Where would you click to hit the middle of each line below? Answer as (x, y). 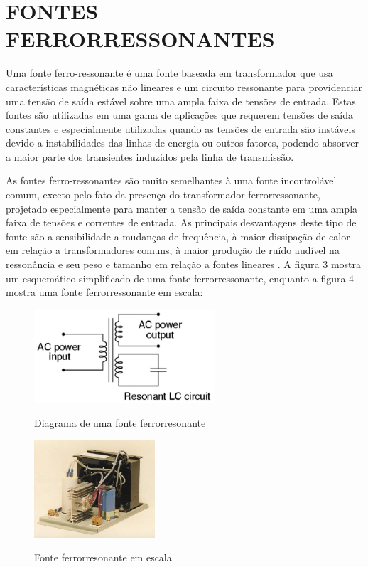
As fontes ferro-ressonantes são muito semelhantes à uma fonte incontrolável (171, 180)
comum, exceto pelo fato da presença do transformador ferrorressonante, (163, 195)
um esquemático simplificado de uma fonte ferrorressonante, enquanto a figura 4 (180, 278)
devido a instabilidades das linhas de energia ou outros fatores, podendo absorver (182, 143)
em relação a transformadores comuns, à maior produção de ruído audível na (173, 250)
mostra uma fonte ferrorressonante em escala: (104, 292)
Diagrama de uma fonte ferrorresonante (120, 423)
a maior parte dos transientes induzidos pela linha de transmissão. (150, 156)
